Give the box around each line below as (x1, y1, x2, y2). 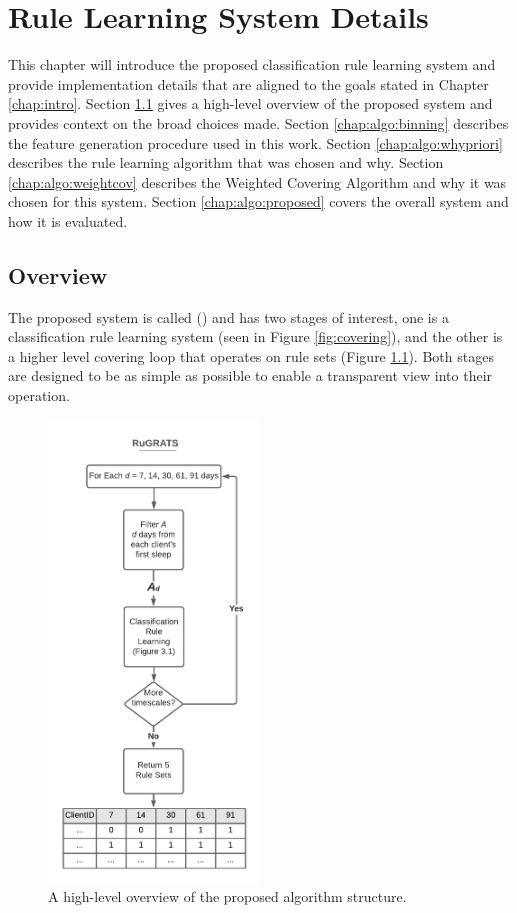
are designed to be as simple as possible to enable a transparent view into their (8, 365, 493, 386)
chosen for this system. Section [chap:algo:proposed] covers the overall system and (8, 191, 509, 212)
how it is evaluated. (8, 210, 128, 231)
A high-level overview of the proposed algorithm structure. (48, 886, 407, 907)
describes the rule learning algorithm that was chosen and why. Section (8, 152, 444, 173)
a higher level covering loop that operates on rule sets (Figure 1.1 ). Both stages (8, 345, 494, 366)
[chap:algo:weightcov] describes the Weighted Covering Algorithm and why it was (8, 171, 507, 192)
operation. (8, 385, 70, 406)
